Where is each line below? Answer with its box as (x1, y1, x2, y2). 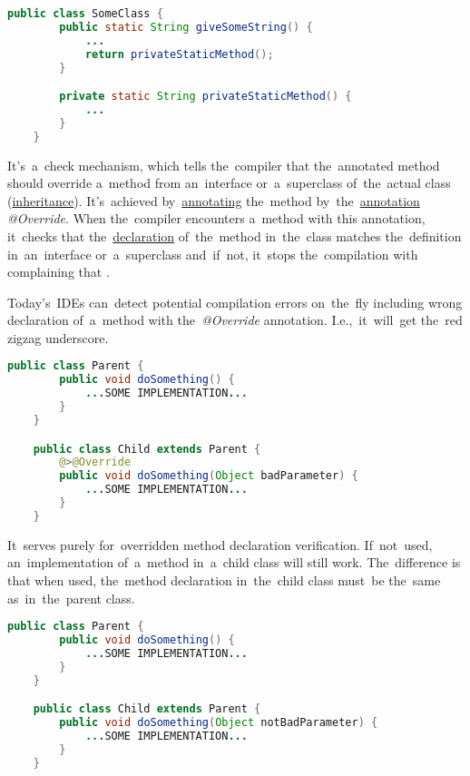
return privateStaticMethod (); (84, 47, 274, 61)
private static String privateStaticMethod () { (59, 90, 352, 103)
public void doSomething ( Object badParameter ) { (59, 469, 358, 483)
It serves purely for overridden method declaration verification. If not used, (7, 535, 433, 554)
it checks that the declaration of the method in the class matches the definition (7, 226, 462, 245)
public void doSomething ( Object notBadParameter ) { (59, 716, 378, 730)
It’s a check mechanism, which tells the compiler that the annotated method (7, 155, 440, 174)
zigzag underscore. (7, 328, 109, 347)
